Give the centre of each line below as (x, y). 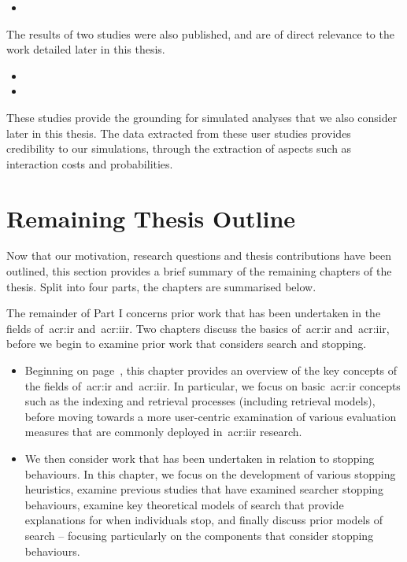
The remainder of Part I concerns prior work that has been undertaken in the (194, 313)
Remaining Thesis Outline (151, 218)
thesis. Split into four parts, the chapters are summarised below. (161, 286)
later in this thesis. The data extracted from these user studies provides (179, 133)
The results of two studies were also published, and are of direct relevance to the (200, 33)
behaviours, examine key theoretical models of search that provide (184, 504)
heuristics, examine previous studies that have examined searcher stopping (204, 489)
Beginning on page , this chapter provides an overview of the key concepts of (211, 370)
